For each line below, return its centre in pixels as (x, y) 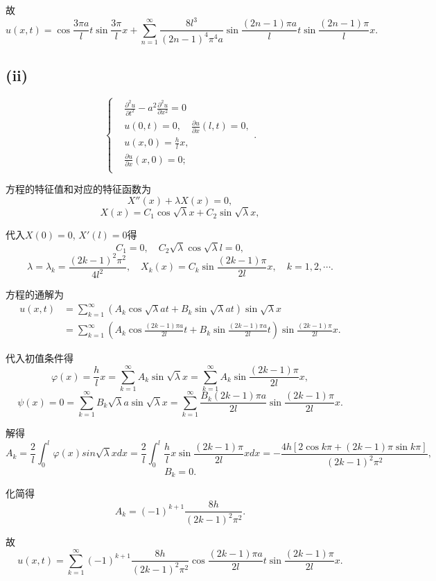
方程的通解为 (35, 294)
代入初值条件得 (40, 358)
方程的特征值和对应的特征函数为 (78, 189)
